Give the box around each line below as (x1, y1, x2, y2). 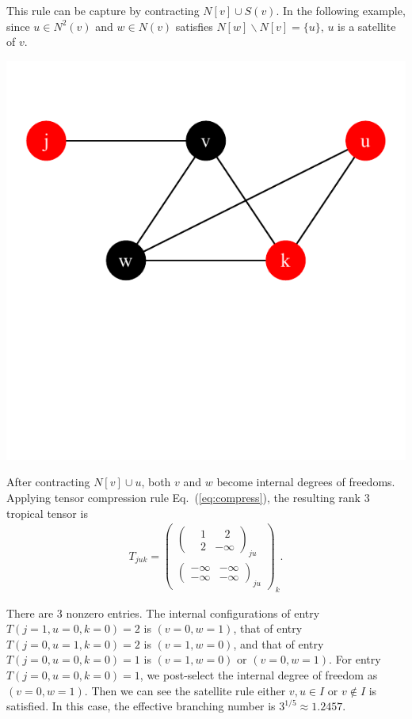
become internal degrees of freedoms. (216, 474, 395, 490)
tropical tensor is (6, 504, 88, 521)
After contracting (6, 474, 90, 490)
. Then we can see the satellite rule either (84, 682, 286, 698)
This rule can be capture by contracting (6, 2, 200, 18)
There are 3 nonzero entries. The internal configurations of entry (6, 604, 320, 621)
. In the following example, (276, 2, 406, 18)
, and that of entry (233, 635, 324, 652)
